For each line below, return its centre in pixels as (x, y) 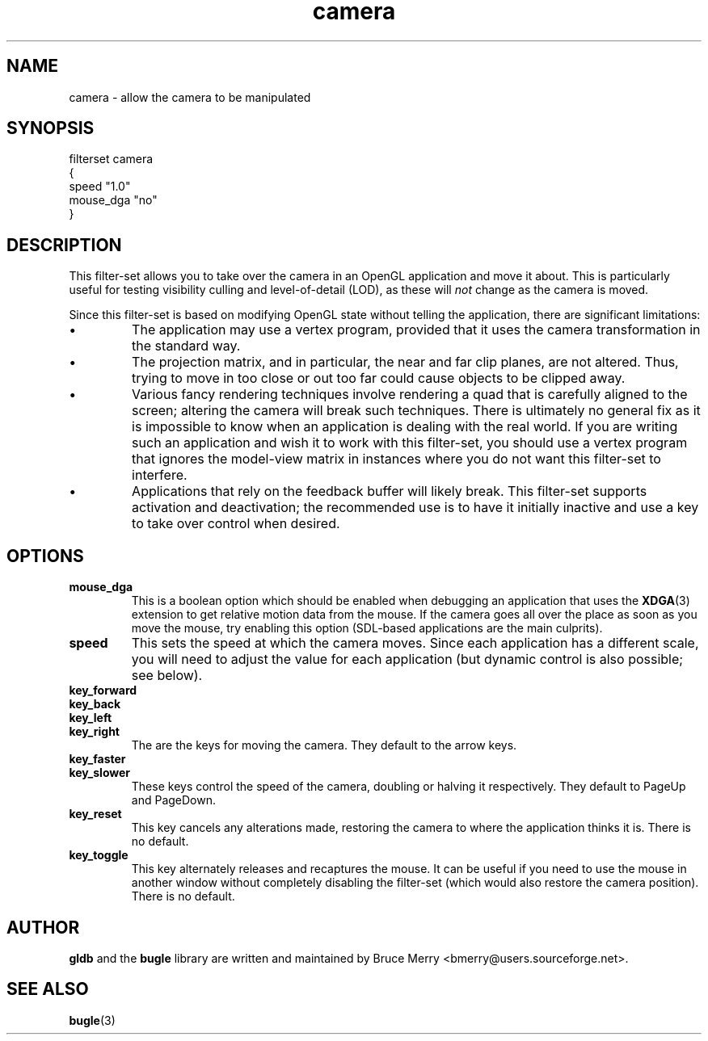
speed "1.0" (100, 187)
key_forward (103, 691)
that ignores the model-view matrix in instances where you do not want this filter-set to (396, 459)
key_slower (100, 773)
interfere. (160, 475)
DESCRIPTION (64, 245)
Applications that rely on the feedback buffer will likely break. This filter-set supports (390, 491)
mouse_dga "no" (113, 200)
